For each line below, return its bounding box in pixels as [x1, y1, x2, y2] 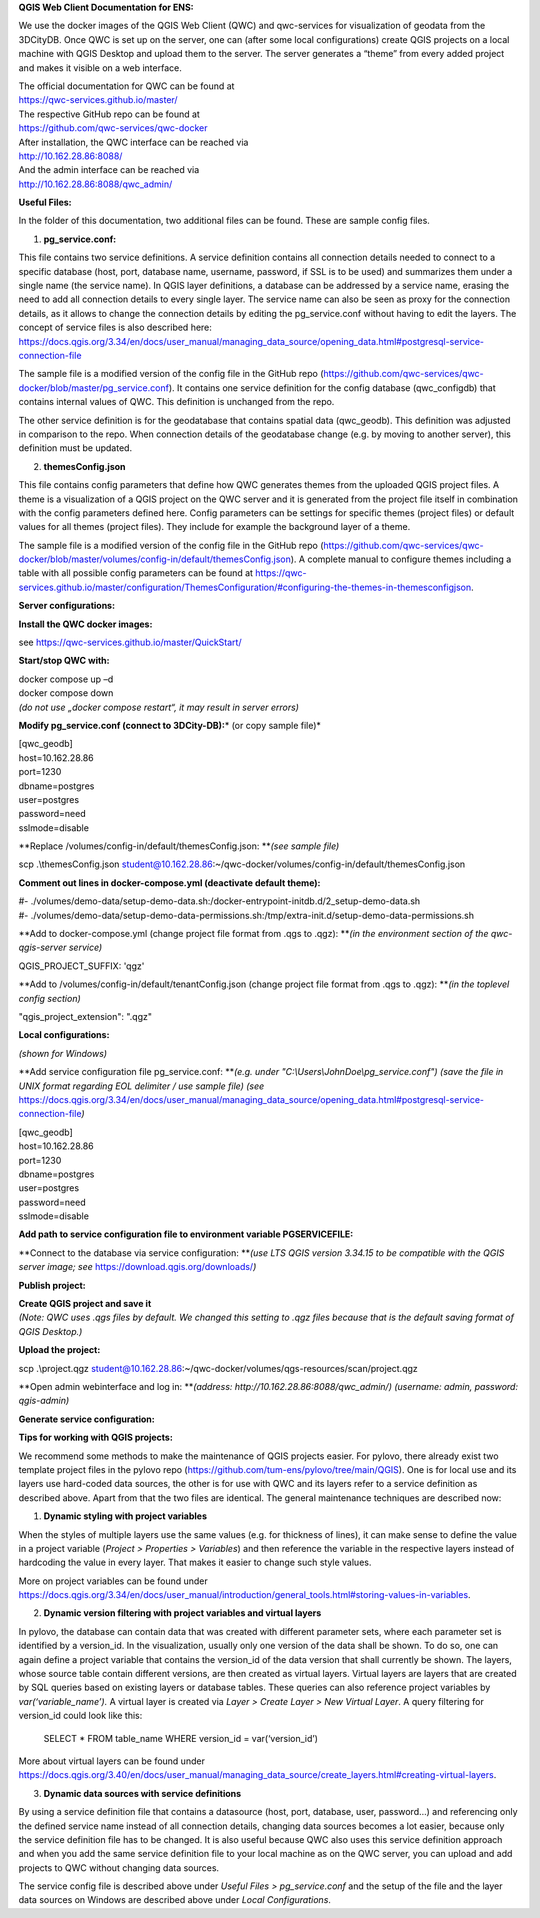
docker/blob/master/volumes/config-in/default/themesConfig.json [18, 553, 292, 565]
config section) [18, 992, 82, 1004]
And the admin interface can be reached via [18, 164, 200, 176]
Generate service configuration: [18, 1413, 155, 1425]
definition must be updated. [18, 442, 133, 454]
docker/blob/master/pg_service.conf [18, 381, 170, 394]
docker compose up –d [18, 673, 114, 685]
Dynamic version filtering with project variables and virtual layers [43, 1607, 322, 1619]
